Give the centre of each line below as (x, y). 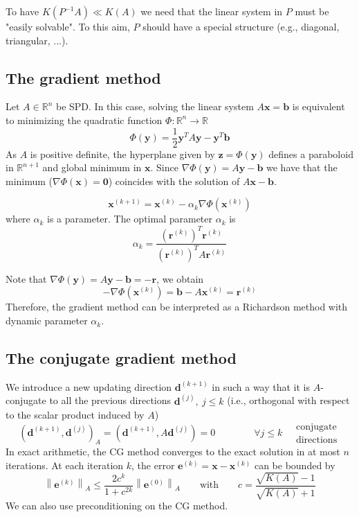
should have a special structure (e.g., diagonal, (241, 26)
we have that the (302, 167)
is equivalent (319, 106)
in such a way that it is (261, 386)
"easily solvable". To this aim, (68, 26)
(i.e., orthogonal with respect (288, 400)
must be (312, 11)
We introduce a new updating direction (89, 386)
